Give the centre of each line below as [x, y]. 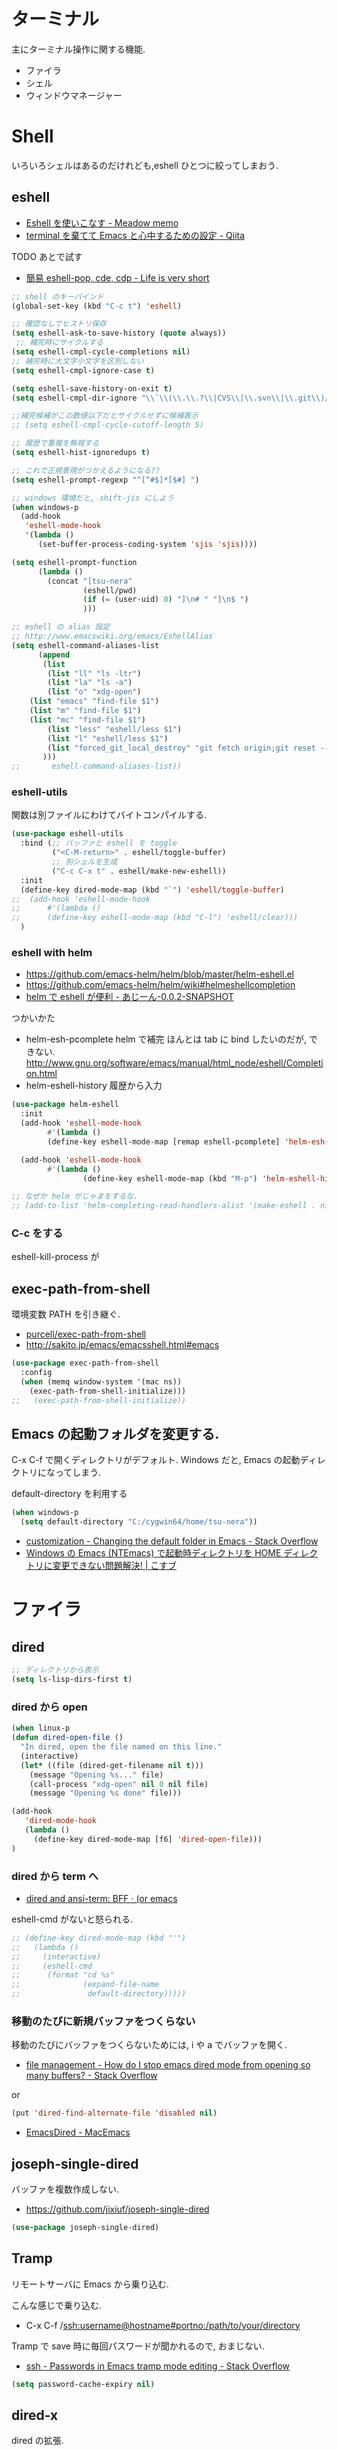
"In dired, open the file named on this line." [121, 1747]
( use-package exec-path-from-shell [85, 1363]
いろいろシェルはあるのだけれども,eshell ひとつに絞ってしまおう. [145, 165]
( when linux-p [41, 1728]
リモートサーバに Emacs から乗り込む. [90, 2284]
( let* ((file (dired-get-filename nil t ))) [112, 1765]
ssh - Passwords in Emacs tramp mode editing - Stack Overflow [158, 2366]
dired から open [49, 1707]
